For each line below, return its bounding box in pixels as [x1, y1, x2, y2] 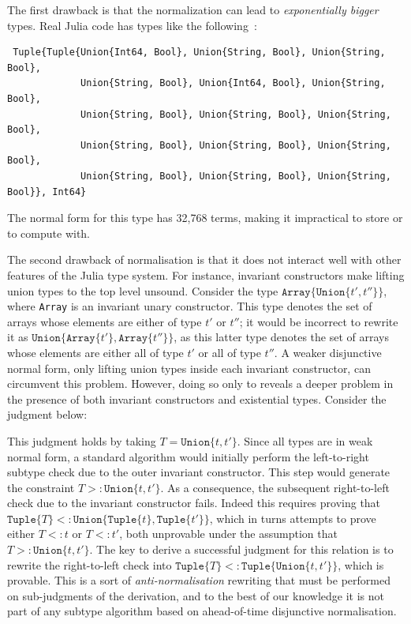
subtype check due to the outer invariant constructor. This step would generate [7, 464, 390, 480]
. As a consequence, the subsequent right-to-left [160, 479, 390, 495]
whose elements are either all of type [7, 344, 184, 360]
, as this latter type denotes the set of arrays [174, 329, 390, 345]
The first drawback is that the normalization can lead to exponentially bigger [7, 2, 379, 17]
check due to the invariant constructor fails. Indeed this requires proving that [7, 494, 381, 511]
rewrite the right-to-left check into [7, 556, 172, 573]
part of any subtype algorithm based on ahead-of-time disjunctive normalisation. [7, 603, 397, 619]
